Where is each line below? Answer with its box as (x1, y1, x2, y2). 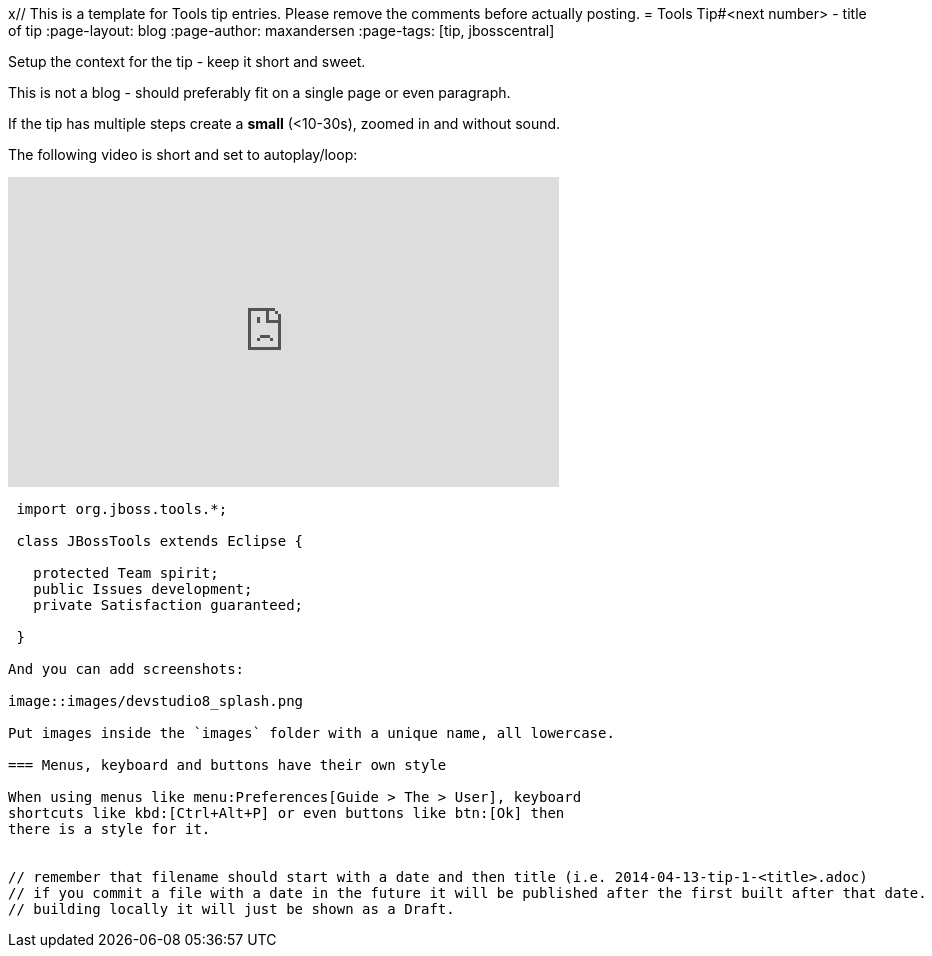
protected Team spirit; (33, 565, 219, 581)
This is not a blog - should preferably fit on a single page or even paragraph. (8, 84, 511, 101)
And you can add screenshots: (8, 661, 245, 677)
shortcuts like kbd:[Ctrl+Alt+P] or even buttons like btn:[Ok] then (8, 805, 565, 821)
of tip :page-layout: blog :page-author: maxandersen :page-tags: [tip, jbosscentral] (8, 22, 555, 39)
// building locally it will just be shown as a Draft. (8, 901, 455, 917)
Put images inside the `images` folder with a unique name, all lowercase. (8, 725, 615, 741)
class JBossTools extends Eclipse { (16, 533, 304, 549)
